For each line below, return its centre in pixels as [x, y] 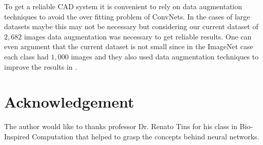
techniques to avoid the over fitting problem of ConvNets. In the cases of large [127, 16]
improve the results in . [41, 66]
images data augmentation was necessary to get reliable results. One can [138, 36]
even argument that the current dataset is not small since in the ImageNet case [129, 46]
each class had [26, 56]
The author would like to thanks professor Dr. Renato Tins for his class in [121, 126]
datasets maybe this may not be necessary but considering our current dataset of [131, 26]
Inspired [17, 136]
